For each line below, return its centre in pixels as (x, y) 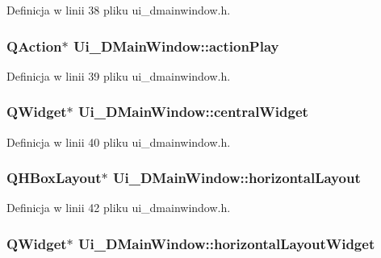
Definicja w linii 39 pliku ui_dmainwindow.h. (119, 75)
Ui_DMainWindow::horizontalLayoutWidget (227, 243)
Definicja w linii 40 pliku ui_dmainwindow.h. (119, 141)
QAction (34, 46)
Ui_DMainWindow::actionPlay (176, 46)
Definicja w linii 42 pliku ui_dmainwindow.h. (119, 208)
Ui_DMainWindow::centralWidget (193, 112)
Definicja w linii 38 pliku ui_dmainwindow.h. (119, 10)
